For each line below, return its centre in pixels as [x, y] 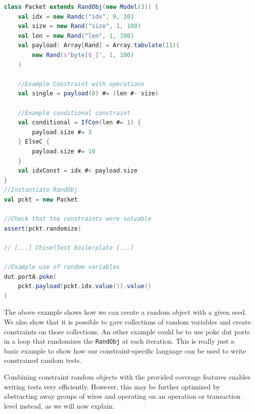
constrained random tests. [43, 360]
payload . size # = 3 [62, 132]
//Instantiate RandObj [41, 190]
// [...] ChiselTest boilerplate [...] [69, 248]
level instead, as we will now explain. [59, 405]
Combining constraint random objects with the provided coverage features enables [127, 377]
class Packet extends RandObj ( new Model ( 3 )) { [81, 7]
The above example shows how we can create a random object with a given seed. [125, 312]
